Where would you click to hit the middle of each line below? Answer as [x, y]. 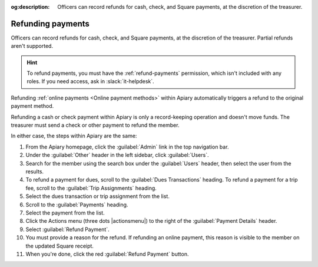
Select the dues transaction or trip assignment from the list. [98, 196]
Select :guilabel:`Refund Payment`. [67, 229]
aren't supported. [32, 46]
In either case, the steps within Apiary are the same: [74, 136]
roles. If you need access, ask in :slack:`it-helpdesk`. [90, 81]
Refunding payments [50, 24]
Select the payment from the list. [65, 213]
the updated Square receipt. [60, 246]
